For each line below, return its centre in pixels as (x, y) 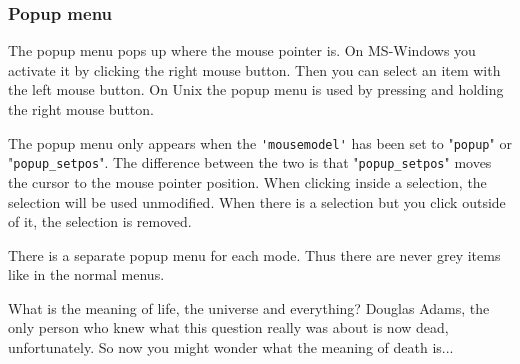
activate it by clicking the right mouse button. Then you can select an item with (254, 69)
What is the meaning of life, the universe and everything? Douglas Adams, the (249, 307)
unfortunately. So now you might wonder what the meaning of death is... (231, 347)
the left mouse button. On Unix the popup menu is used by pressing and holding (256, 89)
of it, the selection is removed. (100, 221)
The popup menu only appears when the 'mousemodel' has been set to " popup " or (260, 142)
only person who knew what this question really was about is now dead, (228, 327)
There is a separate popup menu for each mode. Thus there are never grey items (254, 254)
